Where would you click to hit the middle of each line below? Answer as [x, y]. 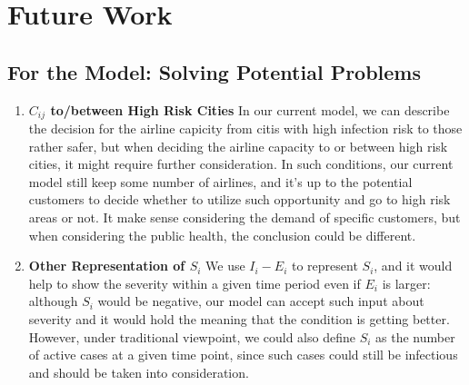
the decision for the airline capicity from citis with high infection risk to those [245, 128]
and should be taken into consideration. [139, 372]
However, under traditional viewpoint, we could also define [192, 336]
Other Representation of [107, 266]
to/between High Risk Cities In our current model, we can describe [250, 109]
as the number [415, 336]
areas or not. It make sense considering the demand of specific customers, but [244, 217]
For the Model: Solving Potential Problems [215, 71]
